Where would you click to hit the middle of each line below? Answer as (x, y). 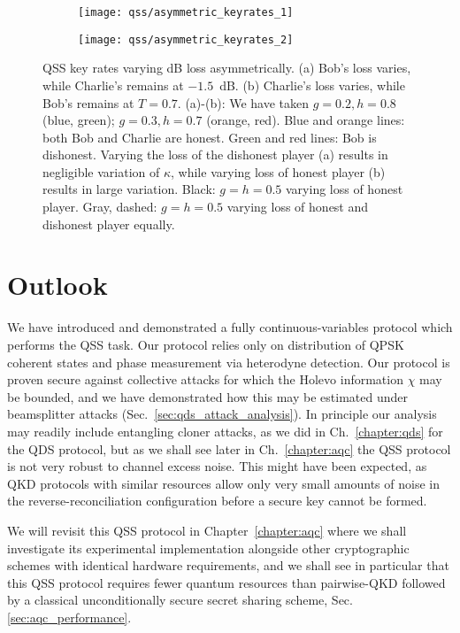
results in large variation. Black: (129, 189)
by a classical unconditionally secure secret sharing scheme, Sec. (180, 600)
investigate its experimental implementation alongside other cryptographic (208, 548)
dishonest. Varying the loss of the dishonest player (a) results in (215, 154)
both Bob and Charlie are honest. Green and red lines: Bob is (210, 137)
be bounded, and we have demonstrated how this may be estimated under (207, 396)
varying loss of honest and (298, 207)
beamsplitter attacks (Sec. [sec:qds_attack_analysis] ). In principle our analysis (222, 414)
